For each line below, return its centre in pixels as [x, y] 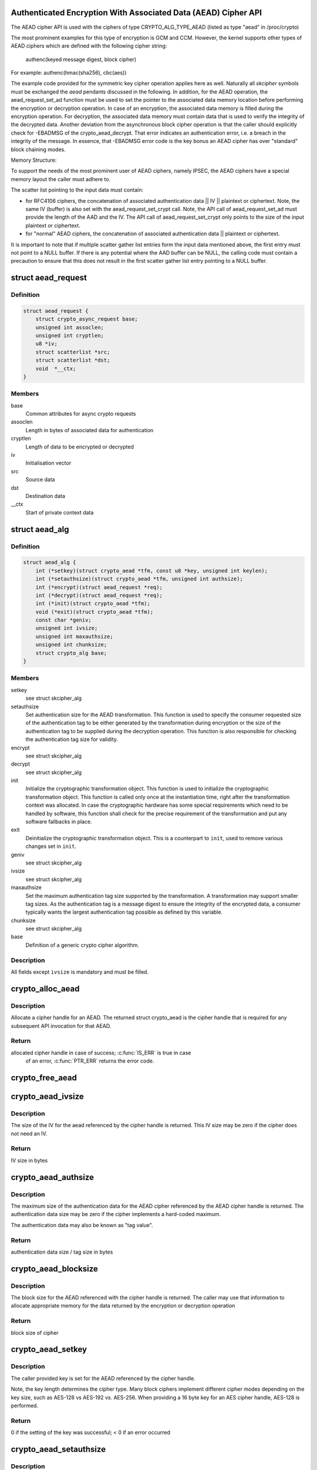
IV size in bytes [29, 1160]
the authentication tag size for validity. [72, 739]
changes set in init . [51, 846]
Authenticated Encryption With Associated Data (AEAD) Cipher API [136, 13]
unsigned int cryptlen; [70, 336]
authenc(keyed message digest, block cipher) [81, 59]
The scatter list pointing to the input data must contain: [77, 190]
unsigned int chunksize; [71, 645]
